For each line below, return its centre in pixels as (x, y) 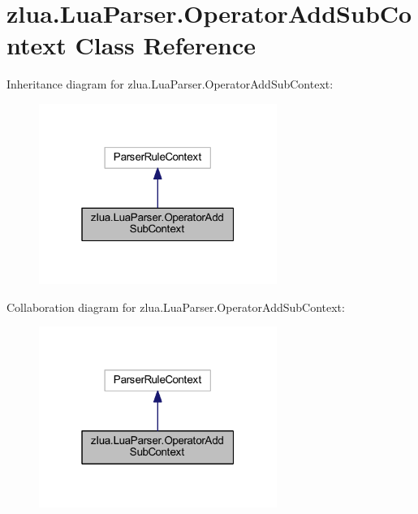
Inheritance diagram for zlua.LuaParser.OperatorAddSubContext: (170, 84)
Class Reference (165, 45)
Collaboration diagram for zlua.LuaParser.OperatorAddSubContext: (176, 307)
